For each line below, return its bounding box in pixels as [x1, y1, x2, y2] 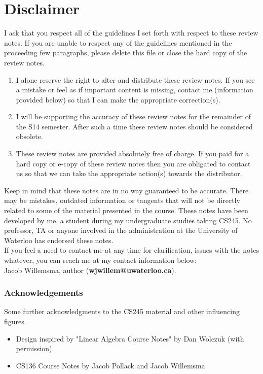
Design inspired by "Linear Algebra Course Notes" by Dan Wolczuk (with [16, 333, 244, 344]
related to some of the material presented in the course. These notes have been [4, 205, 248, 216]
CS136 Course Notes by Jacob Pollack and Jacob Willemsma [16, 360, 205, 370]
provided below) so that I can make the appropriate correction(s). [16, 94, 220, 105]
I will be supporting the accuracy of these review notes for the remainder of [16, 111, 251, 122]
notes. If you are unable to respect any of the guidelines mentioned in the [4, 37, 232, 48]
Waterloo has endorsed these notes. [4, 234, 114, 245]
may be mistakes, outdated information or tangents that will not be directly [4, 195, 240, 206]
